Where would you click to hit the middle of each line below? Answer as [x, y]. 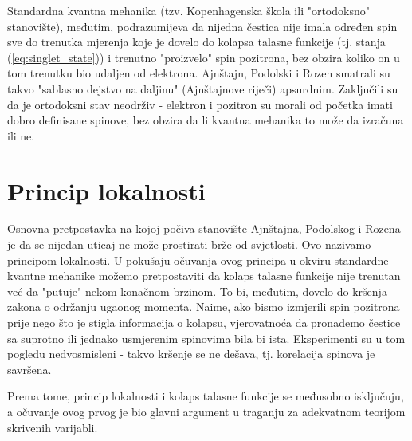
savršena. [29, 369]
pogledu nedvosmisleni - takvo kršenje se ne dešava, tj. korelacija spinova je [191, 354]
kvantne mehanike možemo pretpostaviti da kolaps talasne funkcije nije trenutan [204, 276]
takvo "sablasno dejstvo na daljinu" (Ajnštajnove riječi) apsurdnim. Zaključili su [203, 88]
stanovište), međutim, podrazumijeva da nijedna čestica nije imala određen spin [202, 26]
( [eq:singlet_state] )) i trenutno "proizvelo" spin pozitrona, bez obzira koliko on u [204, 57]
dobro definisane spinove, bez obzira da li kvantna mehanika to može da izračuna [206, 120]
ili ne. [21, 135]
